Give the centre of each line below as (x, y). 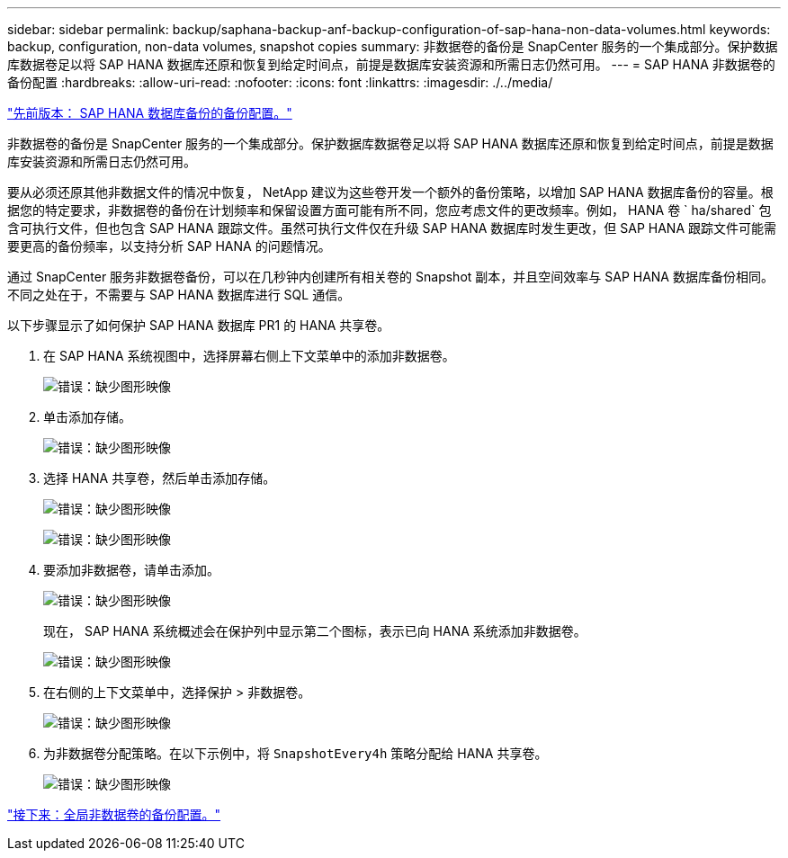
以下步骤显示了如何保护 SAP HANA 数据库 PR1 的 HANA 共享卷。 (199, 325)
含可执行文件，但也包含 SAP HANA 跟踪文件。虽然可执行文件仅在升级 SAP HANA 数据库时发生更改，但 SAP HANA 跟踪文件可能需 (392, 228)
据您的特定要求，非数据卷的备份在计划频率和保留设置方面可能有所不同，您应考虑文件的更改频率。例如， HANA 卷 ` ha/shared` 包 (390, 210)
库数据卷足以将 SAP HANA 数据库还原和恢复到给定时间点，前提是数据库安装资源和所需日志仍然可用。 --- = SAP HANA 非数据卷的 (391, 64)
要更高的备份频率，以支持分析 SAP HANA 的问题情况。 (169, 246)
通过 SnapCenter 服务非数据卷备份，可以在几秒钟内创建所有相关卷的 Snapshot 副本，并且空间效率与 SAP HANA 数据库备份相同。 (390, 277)
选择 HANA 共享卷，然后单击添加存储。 (160, 478)
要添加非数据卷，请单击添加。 (131, 570)
